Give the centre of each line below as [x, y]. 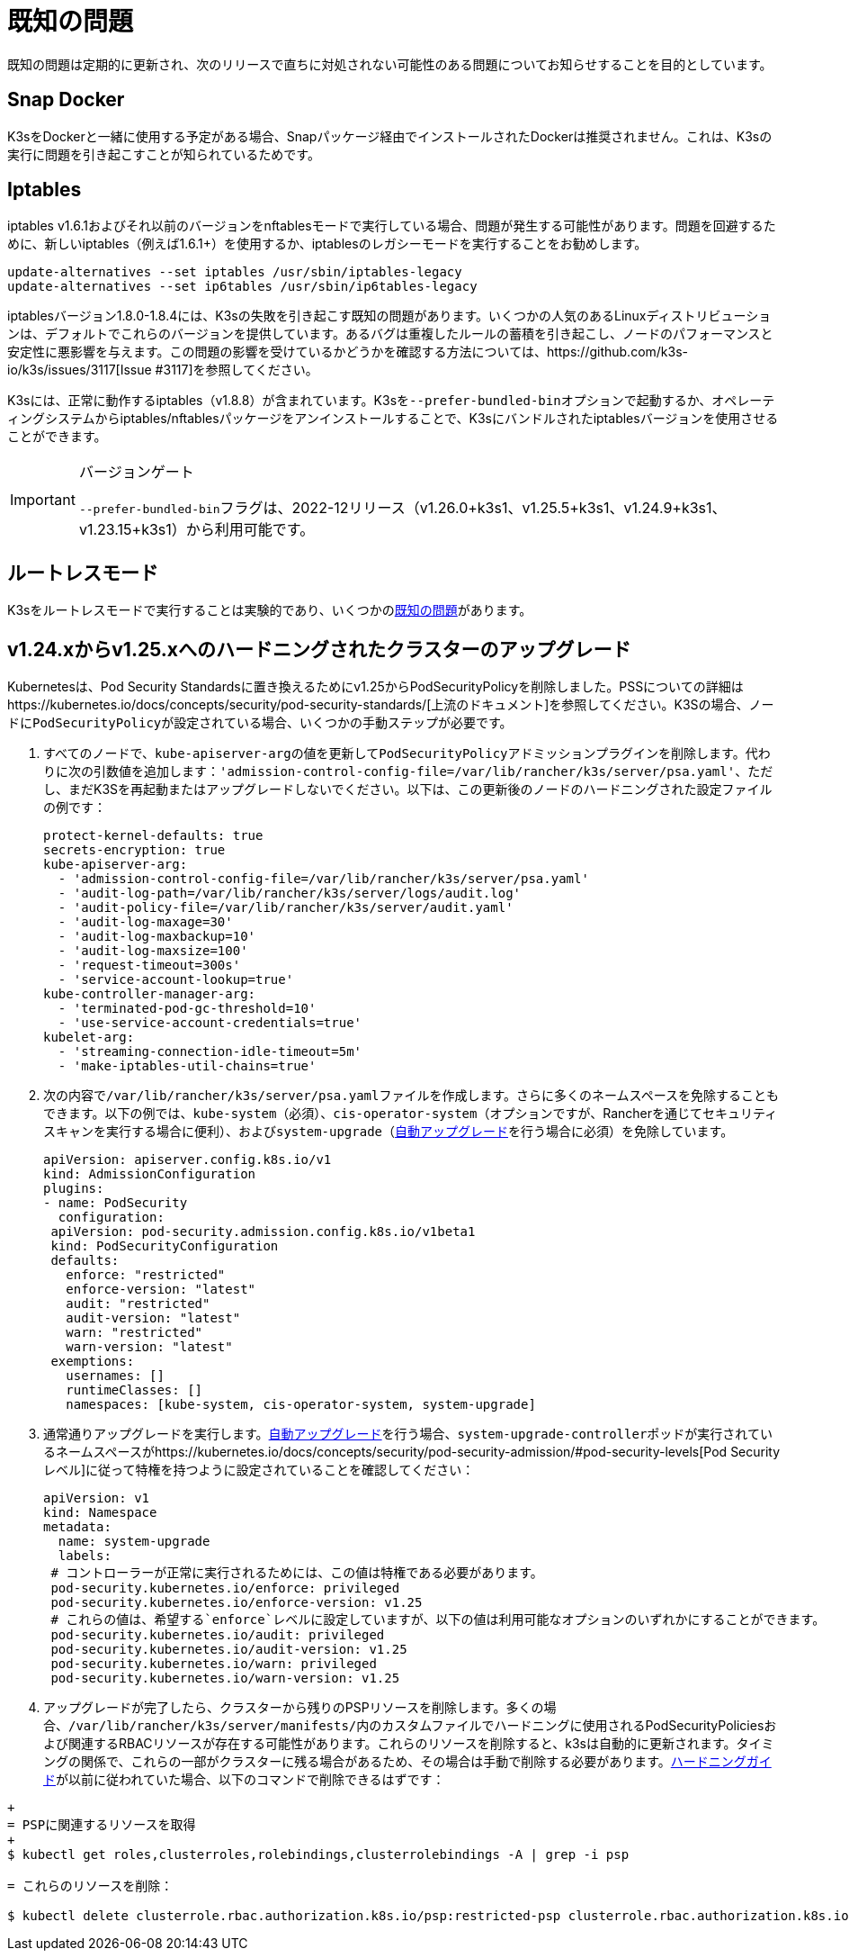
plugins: [74, 1189]
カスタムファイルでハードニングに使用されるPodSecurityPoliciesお [579, 1726]
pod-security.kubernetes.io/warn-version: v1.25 [225, 1678]
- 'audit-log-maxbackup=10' [157, 937]
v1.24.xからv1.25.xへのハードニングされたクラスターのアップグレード [319, 649]
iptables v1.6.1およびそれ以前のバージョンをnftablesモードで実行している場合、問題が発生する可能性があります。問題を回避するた [392, 226]
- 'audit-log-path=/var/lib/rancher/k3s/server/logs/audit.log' [290, 893]
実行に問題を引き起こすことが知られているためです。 [164, 154]
